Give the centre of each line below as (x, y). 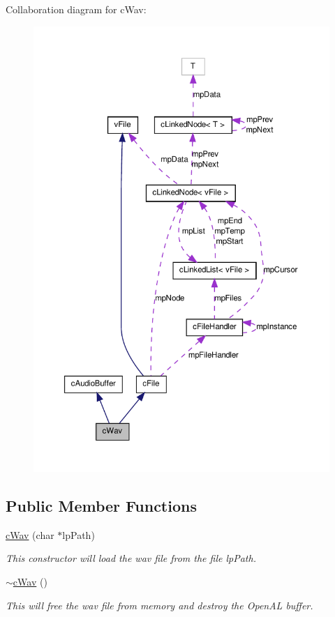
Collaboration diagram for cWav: (76, 9)
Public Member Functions (101, 505)
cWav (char (30, 534)
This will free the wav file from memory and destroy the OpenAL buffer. (159, 605)
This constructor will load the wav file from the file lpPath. (131, 558)
